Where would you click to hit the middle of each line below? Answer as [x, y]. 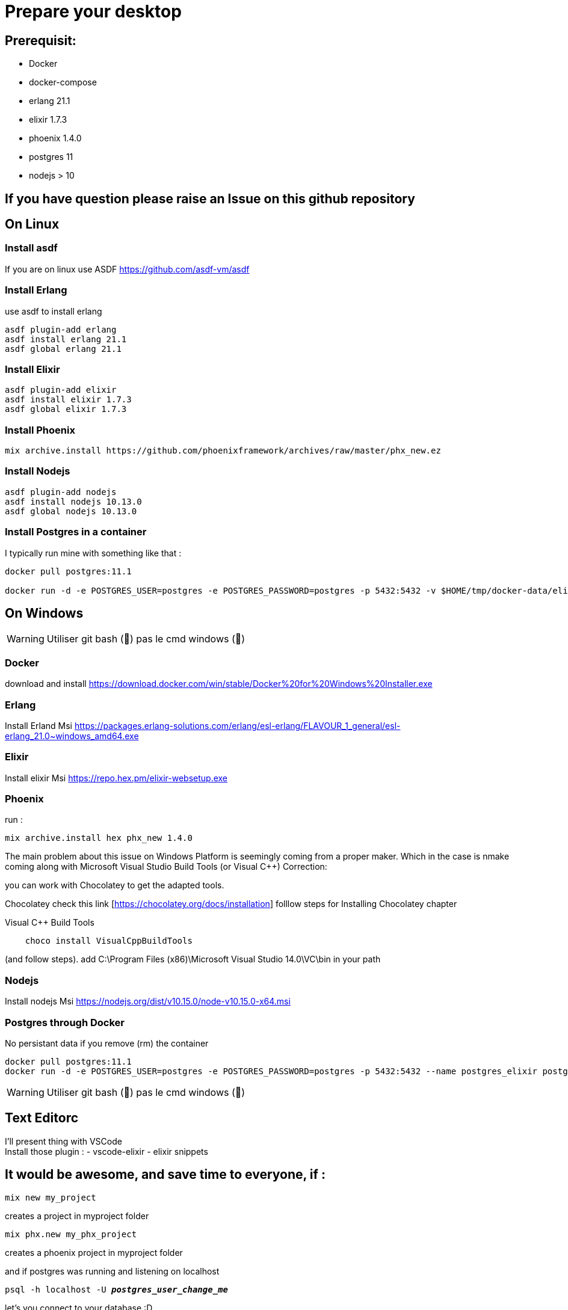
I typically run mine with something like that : [93, 553]
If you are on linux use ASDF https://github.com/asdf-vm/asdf [127, 269]
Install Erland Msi [39, 725]
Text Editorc [42, 1118]
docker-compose [63, 82]
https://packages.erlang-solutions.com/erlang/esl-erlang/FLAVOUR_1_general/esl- [237, 725]
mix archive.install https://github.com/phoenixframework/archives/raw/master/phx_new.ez [223, 451]
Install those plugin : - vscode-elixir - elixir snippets [106, 1151]
